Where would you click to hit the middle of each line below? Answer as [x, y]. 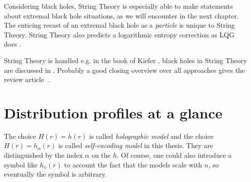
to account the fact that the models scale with [133, 164]
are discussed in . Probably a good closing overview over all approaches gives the [125, 70]
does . [13, 44]
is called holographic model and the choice [151, 136]
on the [101, 155]
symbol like [21, 164]
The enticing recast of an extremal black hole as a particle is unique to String [119, 25]
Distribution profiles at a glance [113, 112]
